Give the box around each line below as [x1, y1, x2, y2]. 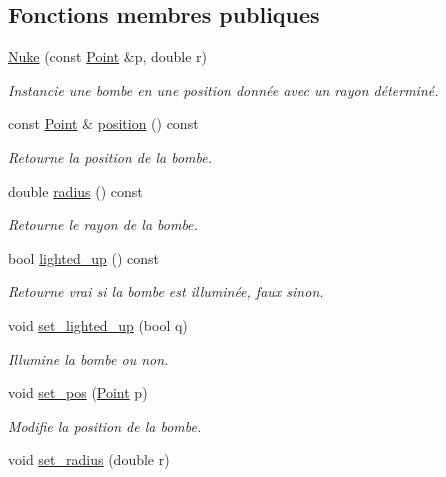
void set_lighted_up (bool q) [8, 314, 188, 335]
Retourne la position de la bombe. [8, 146, 212, 167]
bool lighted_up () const [8, 247, 160, 268]
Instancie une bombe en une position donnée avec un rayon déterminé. [8, 79, 439, 100]
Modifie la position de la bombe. [8, 415, 202, 436]
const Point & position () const [8, 113, 199, 134]
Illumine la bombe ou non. [8, 348, 169, 369]
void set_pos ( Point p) [8, 382, 148, 403]
